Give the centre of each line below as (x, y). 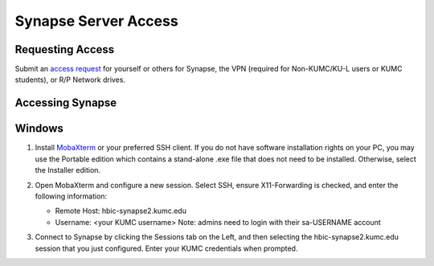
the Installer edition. (68, 170)
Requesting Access (65, 49)
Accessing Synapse (66, 103)
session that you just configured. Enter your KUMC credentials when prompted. (166, 248)
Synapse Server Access (96, 21)
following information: (71, 196)
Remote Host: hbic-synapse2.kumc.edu (121, 211)
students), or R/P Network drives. (70, 80)
